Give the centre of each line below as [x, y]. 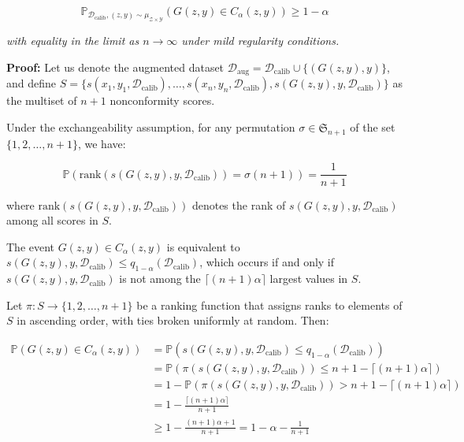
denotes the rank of [239, 204]
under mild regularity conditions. [260, 41]
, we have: [102, 143]
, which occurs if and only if [267, 262]
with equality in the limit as [73, 41]
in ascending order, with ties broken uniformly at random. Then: [173, 320]
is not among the [160, 279]
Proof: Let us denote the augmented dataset [115, 67]
